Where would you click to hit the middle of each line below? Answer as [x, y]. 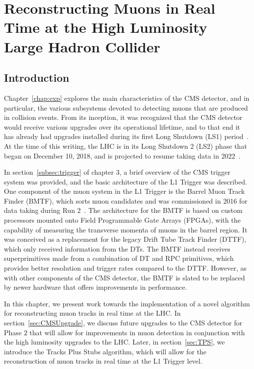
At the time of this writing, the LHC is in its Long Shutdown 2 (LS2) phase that [126, 146]
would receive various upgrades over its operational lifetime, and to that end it [122, 127]
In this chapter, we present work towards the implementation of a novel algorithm [127, 303]
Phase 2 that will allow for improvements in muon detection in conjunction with [125, 332]
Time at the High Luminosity [106, 27]
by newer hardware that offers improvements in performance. [96, 287]
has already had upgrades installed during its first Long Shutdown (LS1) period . [127, 136]
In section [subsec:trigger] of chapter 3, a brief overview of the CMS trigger [117, 172]
